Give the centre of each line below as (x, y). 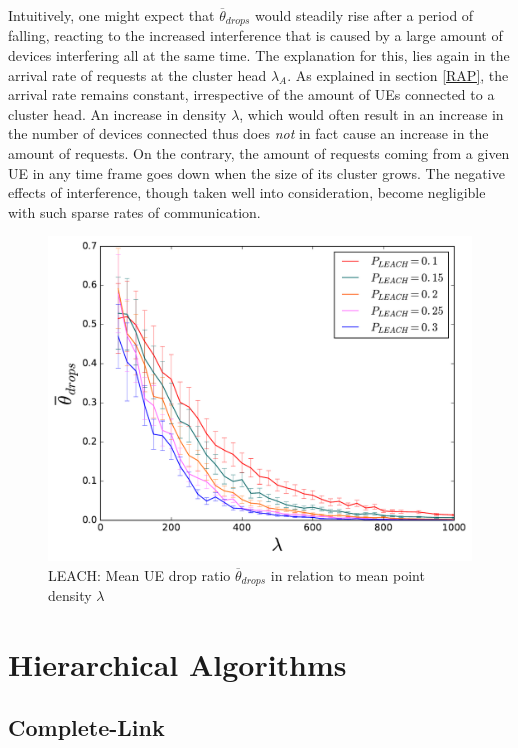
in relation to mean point (347, 574)
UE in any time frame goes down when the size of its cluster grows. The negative (256, 172)
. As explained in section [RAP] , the (398, 74)
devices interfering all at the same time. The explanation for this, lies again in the (259, 55)
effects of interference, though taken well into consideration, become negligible (247, 192)
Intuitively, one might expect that (111, 15)
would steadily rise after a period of (364, 15)
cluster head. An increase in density (117, 113)
